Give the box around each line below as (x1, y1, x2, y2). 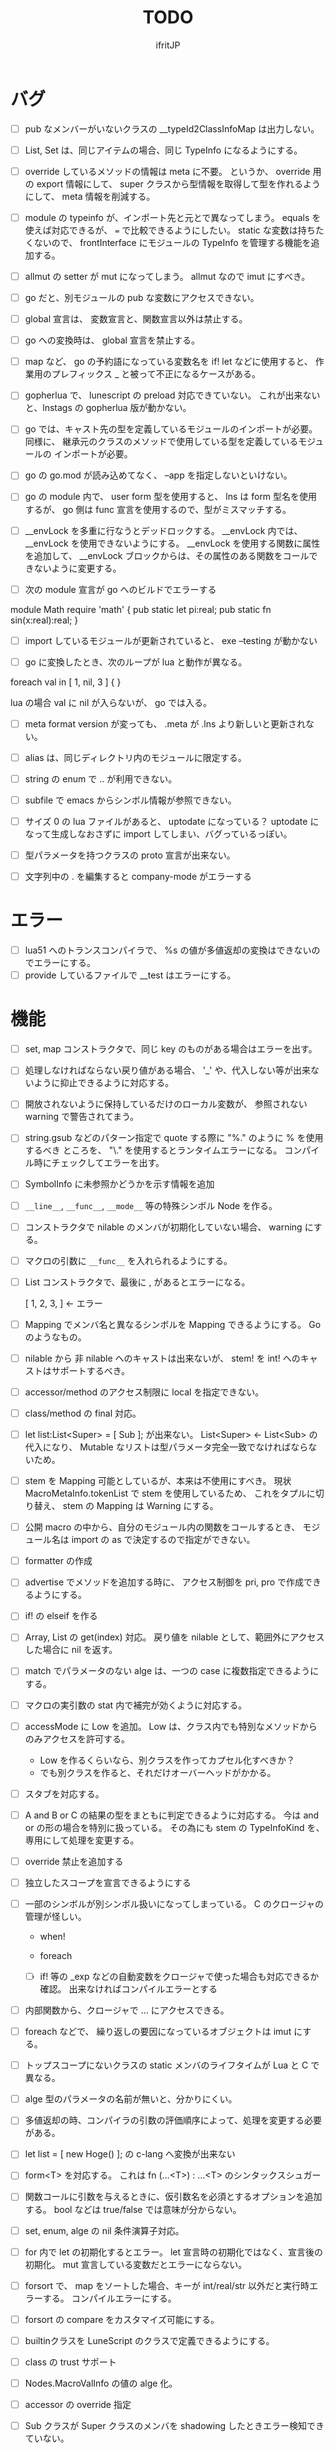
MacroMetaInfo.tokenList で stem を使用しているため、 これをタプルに (24, 1487, 316, 1500)
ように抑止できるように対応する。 (33, 1077, 175, 1089)
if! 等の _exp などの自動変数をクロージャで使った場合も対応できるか (39, 1970, 320, 1982)
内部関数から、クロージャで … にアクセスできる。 (24, 2004, 230, 2016)
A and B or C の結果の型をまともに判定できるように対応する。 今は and (24, 1809, 320, 1821)
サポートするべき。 (51, 1364, 131, 1376)
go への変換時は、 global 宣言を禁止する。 (24, 334, 200, 346)
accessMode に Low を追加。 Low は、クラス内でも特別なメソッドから (24, 1720, 318, 1732)
